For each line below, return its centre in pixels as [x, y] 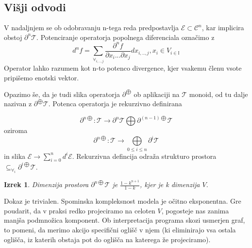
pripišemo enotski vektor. [42, 77]
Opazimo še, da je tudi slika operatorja [62, 94]
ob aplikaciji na [157, 94]
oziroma [16, 130]
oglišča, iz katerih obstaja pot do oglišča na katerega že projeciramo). [107, 239]
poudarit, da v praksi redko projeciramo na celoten [80, 210]
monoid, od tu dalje [218, 94]
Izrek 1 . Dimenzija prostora [46, 184]
